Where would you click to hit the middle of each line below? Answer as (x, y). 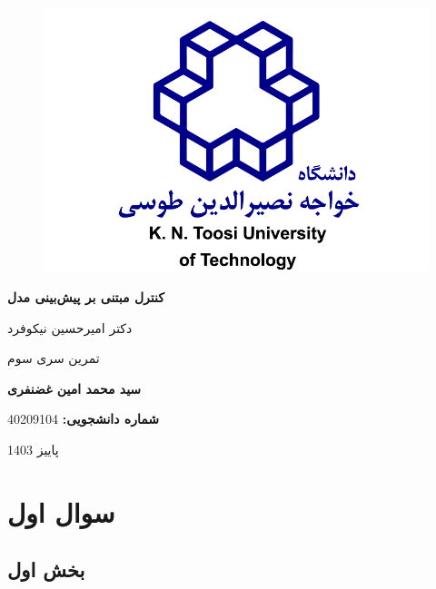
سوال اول (61, 511)
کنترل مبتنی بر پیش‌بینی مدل (86, 297)
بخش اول (46, 569)
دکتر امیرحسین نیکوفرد (70, 327)
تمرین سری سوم (54, 358)
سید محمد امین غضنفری (74, 388)
